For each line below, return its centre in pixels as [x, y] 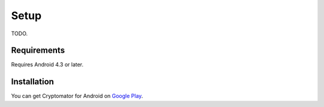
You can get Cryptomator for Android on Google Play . [77, 96]
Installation [32, 82]
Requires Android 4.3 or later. [47, 65]
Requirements [38, 51]
